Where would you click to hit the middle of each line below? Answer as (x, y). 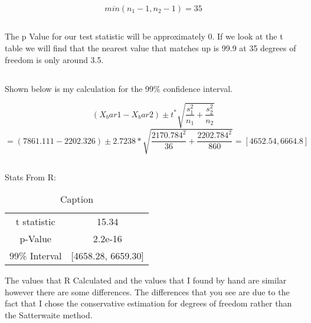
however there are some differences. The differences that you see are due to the (147, 291)
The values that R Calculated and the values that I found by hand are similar (146, 280)
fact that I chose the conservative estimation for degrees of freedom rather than (148, 303)
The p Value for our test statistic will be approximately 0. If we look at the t (144, 36)
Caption (77, 199)
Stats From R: (30, 177)
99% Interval (36, 256)
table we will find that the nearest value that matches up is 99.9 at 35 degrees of (150, 47)
